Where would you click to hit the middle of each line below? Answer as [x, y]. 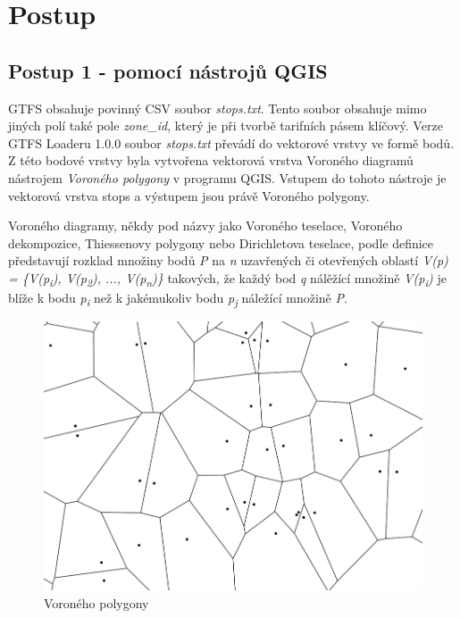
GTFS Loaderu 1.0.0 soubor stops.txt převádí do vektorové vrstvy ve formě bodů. [231, 142]
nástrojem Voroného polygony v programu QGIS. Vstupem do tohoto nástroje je [227, 177]
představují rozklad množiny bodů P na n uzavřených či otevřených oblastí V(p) [228, 260]
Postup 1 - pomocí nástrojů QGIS [168, 70]
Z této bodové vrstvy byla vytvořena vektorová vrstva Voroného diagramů [211, 160]
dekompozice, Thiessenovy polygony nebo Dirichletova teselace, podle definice [221, 242]
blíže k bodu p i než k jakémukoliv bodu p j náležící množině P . [178, 299]
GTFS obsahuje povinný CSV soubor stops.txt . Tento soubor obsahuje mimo [217, 108]
